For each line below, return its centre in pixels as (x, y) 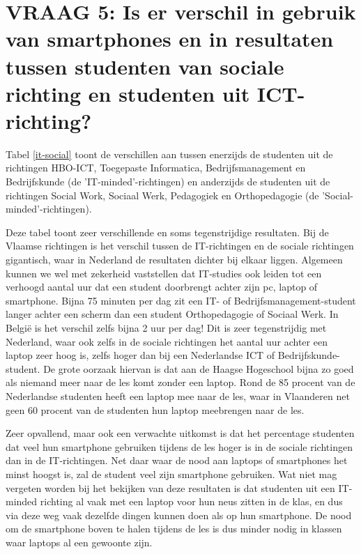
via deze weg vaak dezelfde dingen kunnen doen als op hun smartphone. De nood (179, 515)
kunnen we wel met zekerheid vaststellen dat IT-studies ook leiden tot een (164, 273)
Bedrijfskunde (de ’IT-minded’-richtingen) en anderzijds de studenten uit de (168, 182)
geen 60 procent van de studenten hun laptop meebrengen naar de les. (155, 409)
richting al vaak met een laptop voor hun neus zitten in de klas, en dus (191, 501)
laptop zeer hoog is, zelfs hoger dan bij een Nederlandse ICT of (140, 355)
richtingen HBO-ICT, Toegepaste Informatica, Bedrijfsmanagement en (156, 168)
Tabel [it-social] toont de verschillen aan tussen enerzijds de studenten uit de (169, 154)
